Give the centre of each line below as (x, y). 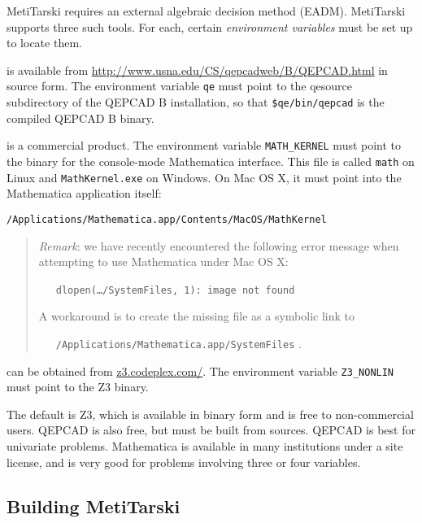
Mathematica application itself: (84, 193)
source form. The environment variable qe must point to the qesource (180, 86)
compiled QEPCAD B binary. (80, 118)
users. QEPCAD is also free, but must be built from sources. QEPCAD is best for (211, 430)
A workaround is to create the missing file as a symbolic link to (196, 316)
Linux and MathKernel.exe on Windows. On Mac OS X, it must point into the (204, 177)
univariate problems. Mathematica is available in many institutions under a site (205, 446)
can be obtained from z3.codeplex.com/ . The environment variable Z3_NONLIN (200, 370)
